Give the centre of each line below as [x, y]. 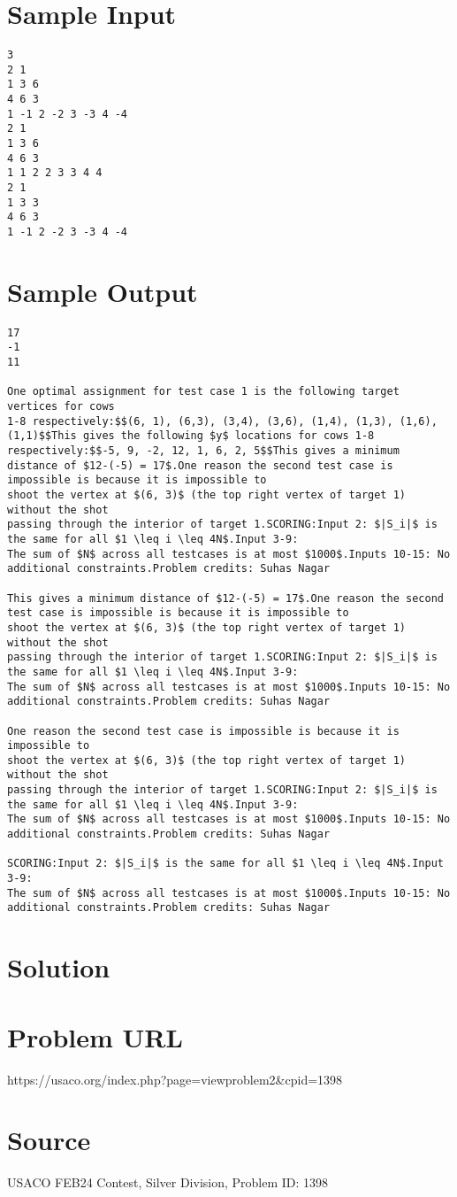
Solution [59, 967]
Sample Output [103, 291]
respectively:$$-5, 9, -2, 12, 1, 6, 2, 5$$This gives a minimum [203, 451]
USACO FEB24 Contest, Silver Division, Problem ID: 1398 [168, 1182]
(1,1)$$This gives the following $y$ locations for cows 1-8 [191, 436]
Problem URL [95, 1036]
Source [49, 1140]
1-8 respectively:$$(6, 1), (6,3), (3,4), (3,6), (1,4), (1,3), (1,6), [222, 421]
